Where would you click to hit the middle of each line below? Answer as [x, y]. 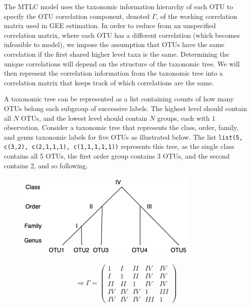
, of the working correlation [197, 16]
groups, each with [183, 118]
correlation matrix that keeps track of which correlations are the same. [109, 82]
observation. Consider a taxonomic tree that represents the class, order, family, [121, 127]
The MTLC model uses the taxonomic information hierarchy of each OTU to [118, 6]
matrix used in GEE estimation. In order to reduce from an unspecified [110, 25]
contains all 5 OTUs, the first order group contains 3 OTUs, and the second [117, 156]
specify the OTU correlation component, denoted [77, 16]
